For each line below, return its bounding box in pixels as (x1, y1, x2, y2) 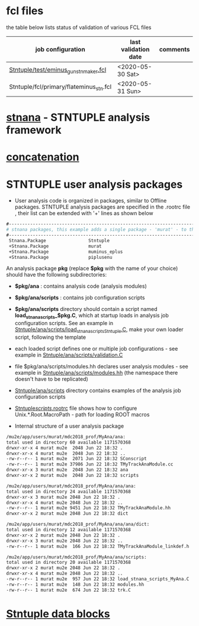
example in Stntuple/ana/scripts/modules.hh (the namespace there (14, 369, 178, 376)
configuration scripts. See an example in (14, 320, 114, 327)
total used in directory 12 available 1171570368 (6, 527, 131, 533)
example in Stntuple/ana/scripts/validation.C (14, 351, 123, 358)
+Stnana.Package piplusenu (8, 254, 113, 260)
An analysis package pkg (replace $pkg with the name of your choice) (6, 265, 178, 272)
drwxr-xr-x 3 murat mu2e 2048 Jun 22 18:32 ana (6, 467, 129, 473)
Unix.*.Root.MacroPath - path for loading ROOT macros (14, 410, 150, 418)
